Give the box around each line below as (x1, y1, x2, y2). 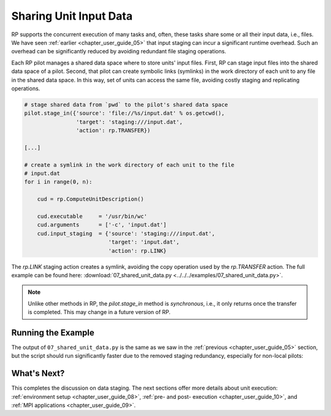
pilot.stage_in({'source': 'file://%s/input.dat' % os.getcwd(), (24, 110, 225, 117)
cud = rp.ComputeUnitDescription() (37, 196, 144, 202)
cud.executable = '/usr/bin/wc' (37, 212, 147, 220)
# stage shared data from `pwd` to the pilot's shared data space (24, 101, 228, 108)
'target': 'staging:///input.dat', (75, 118, 183, 125)
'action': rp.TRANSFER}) (75, 127, 151, 134)
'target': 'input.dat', (108, 239, 180, 245)
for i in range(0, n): (24, 179, 93, 185)
